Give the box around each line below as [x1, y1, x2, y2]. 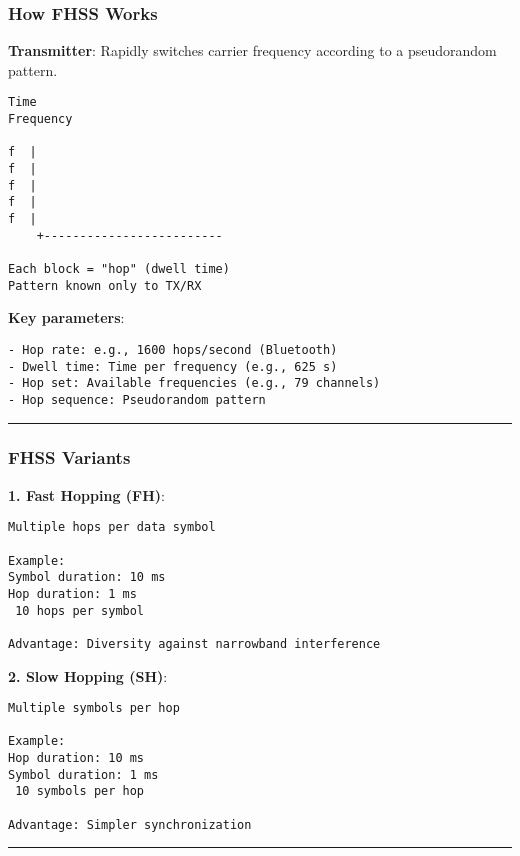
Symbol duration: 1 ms [8, 767, 159, 782]
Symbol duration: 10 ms [8, 570, 166, 585]
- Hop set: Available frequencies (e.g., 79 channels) [8, 376, 381, 391]
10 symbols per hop [15, 784, 145, 799]
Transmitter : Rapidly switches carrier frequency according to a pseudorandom [8, 40, 497, 61]
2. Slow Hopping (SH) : [8, 665, 168, 686]
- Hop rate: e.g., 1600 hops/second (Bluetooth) [8, 342, 338, 357]
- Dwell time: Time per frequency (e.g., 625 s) [8, 359, 338, 374]
